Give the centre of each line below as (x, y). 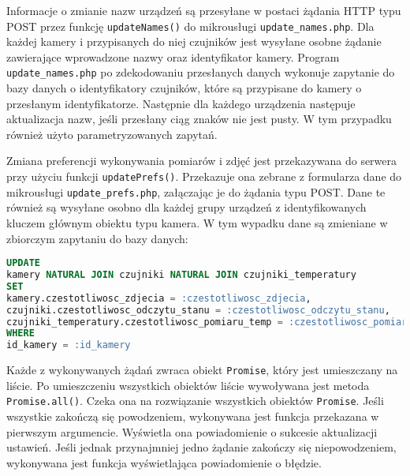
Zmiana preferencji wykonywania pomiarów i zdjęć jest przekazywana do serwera (202, 161)
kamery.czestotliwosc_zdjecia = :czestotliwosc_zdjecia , (159, 298)
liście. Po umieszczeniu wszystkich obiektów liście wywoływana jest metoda (188, 385)
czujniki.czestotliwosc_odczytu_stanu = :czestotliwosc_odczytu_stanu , (198, 310)
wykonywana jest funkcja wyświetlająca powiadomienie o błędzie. (164, 462)
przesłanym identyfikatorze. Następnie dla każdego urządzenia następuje (181, 103)
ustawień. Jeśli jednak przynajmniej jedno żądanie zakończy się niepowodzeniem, (201, 447)
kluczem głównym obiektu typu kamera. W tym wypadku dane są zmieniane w (197, 222)
